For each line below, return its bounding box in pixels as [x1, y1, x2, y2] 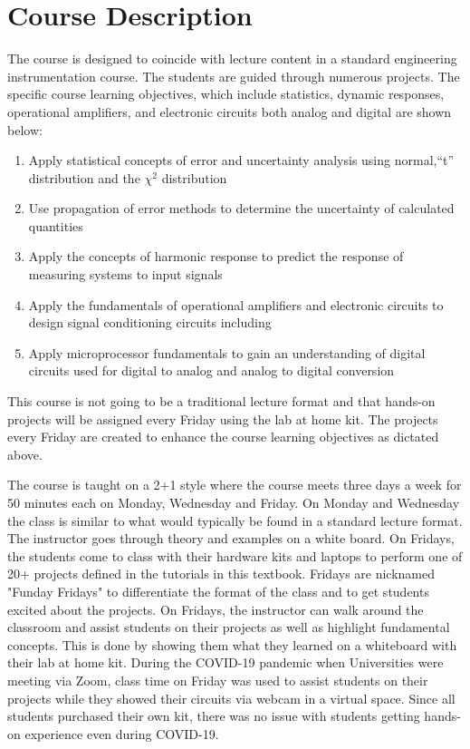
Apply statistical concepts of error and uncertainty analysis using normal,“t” [28, 151, 455, 170]
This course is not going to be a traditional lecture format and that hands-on [7, 392, 436, 411]
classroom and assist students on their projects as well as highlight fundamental [7, 618, 450, 637]
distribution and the [28, 168, 140, 187]
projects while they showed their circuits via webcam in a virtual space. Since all [7, 688, 456, 707]
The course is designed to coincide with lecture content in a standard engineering [7, 49, 457, 68]
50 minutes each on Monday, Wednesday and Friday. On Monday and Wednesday [7, 493, 460, 511]
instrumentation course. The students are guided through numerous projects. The [7, 66, 460, 85]
